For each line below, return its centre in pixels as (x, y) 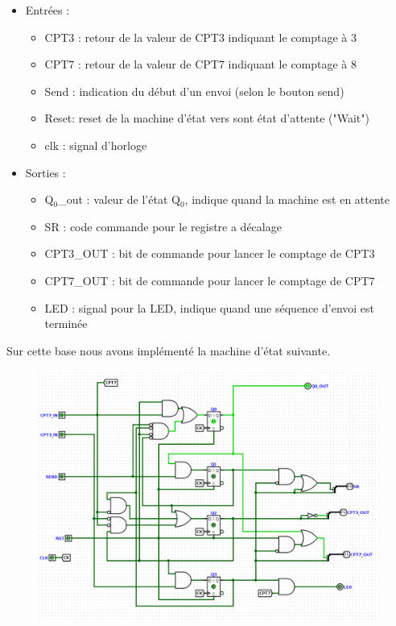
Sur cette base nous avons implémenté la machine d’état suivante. (169, 350)
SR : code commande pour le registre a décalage (163, 226)
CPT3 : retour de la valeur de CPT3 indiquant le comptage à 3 (201, 37)
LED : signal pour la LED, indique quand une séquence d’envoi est (210, 307)
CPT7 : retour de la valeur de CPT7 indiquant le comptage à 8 (201, 64)
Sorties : (45, 172)
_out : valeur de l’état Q (119, 199)
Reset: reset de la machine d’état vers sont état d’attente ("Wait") (207, 118)
